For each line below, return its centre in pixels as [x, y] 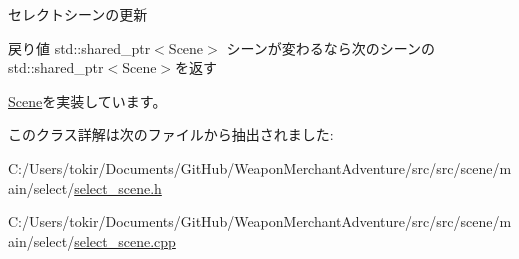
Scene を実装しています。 [87, 100]
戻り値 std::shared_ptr [79, 47]
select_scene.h [118, 187]
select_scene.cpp [125, 240]
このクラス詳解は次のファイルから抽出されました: [171, 134]
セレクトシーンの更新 [78, 14]
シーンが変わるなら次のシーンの [330, 47]
